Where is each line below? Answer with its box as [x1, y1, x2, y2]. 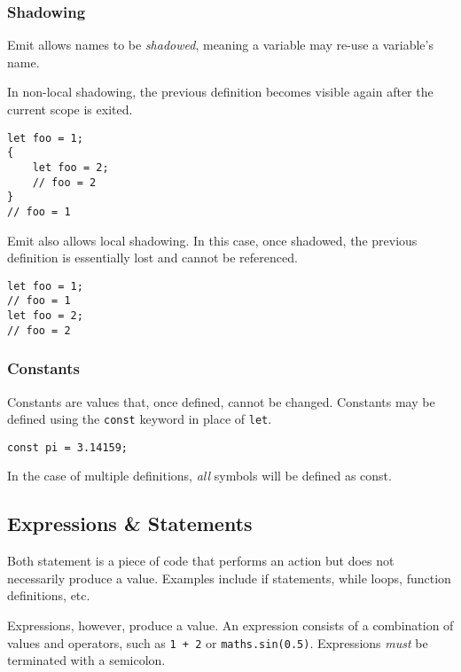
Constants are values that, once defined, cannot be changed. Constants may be [7, 392, 435, 410]
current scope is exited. [7, 100, 133, 118]
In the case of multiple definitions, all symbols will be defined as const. [7, 466, 392, 485]
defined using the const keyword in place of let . [7, 410, 272, 428]
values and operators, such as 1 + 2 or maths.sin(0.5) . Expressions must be [7, 633, 428, 652]
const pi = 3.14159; [7, 441, 129, 454]
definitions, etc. [7, 586, 90, 605]
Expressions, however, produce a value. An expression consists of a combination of [7, 616, 454, 635]
